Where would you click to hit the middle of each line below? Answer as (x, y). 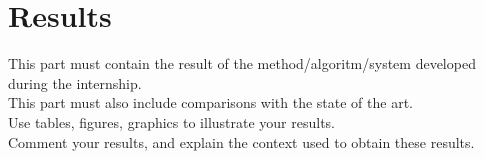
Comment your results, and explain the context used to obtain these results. (241, 141)
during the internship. (75, 82)
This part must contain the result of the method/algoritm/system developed (242, 63)
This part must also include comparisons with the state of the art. (211, 102)
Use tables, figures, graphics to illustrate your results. (172, 121)
